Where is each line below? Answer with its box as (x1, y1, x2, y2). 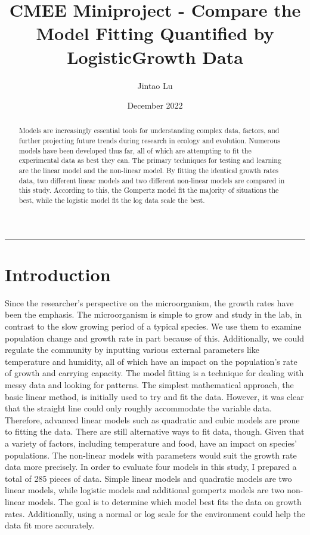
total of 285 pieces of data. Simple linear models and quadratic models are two (5, 472, 292, 484)
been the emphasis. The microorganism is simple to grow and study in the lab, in (5, 308, 302, 321)
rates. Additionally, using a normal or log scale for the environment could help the (5, 507, 305, 519)
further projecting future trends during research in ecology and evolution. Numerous (18, 136, 280, 146)
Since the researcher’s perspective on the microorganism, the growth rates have (5, 296, 294, 309)
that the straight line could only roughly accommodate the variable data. (5, 402, 272, 414)
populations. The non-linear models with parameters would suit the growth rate (5, 448, 297, 461)
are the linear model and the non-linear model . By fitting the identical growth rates (18, 165, 278, 176)
